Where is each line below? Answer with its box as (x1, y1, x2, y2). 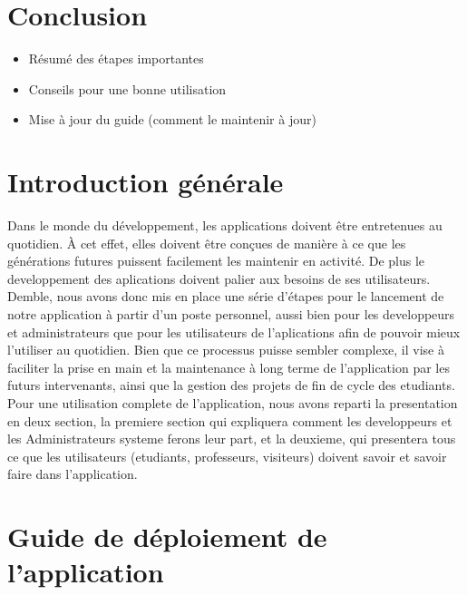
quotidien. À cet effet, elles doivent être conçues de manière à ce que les (7, 233, 406, 252)
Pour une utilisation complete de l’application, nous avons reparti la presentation (7, 393, 458, 412)
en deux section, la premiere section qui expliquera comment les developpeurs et (7, 411, 452, 430)
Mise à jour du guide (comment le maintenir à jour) (28, 110, 316, 129)
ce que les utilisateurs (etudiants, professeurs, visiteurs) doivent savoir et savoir (7, 446, 447, 465)
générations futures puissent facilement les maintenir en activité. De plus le (7, 251, 425, 270)
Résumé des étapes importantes (28, 49, 204, 68)
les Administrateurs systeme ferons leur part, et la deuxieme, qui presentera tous (7, 429, 456, 448)
